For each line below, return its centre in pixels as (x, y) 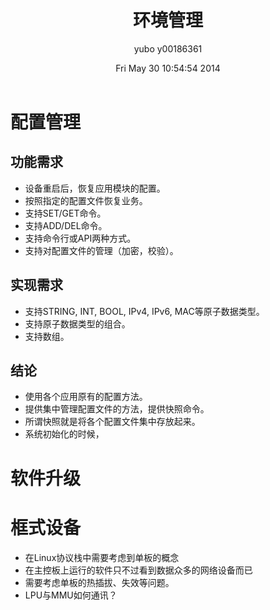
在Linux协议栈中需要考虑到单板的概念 (102, 557)
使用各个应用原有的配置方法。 (86, 397)
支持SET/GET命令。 (65, 213)
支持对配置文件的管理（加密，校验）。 (101, 250)
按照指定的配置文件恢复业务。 (86, 200)
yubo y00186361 (168, 48)
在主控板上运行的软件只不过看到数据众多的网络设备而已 (138, 570)
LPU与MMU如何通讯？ (71, 595)
